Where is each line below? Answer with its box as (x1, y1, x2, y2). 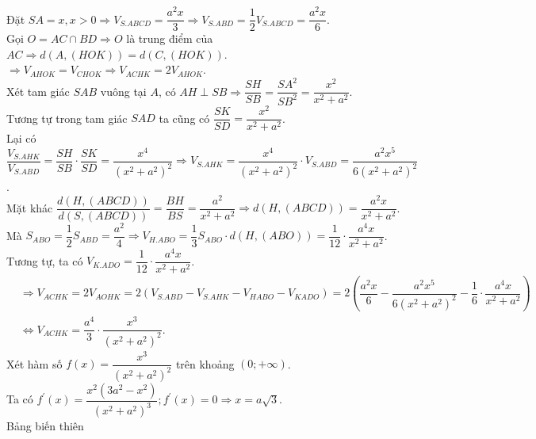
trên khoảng (175, 355, 235, 372)
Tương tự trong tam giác (6, 109, 128, 126)
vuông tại (100, 82, 147, 99)
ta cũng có (159, 109, 210, 126)
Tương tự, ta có (6, 252, 83, 269)
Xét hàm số (6, 355, 63, 372)
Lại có (6, 129, 36, 146)
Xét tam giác (6, 82, 70, 99)
